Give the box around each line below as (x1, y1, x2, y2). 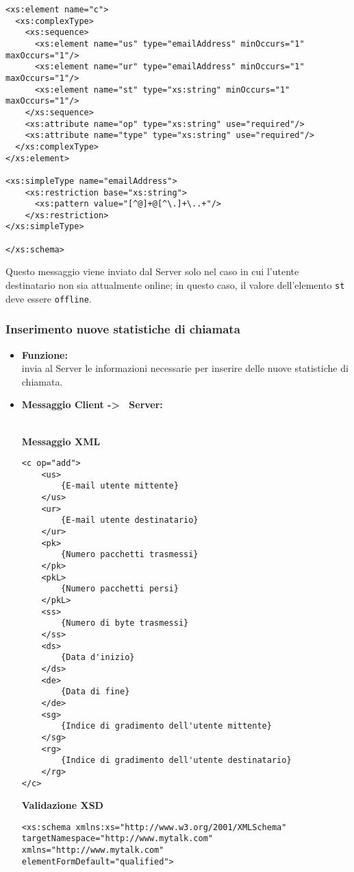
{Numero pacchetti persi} (61, 584, 179, 594)
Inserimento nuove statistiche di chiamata (5, 320, 240, 338)
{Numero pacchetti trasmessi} (61, 550, 199, 560)
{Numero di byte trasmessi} (61, 618, 189, 628)
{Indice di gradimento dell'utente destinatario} (61, 755, 292, 766)
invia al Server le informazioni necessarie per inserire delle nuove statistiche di (21, 361, 349, 375)
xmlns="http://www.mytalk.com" (21, 845, 164, 856)
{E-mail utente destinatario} (61, 515, 199, 526)
